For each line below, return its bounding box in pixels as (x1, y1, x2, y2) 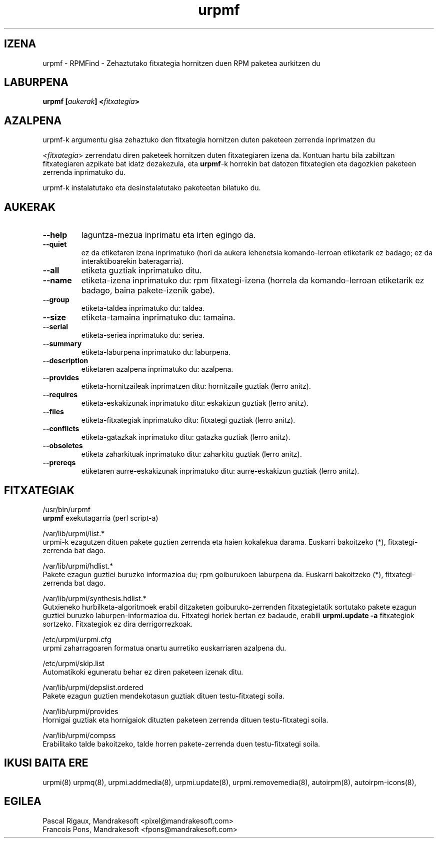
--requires (42, 390, 78, 399)
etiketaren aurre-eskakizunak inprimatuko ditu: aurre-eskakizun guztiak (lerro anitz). (81, 467, 359, 476)
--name (42, 275, 72, 286)
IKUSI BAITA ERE (4, 757, 88, 770)
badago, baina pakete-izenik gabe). (81, 285, 215, 296)
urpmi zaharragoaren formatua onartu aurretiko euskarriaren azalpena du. (42, 643, 286, 652)
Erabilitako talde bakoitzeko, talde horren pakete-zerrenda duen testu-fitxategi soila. (42, 739, 320, 748)
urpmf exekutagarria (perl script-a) (42, 513, 158, 522)
